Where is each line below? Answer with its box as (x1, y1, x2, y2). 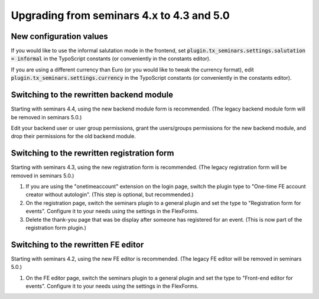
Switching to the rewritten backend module (11, 90, 174, 100)
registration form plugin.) (25, 224, 87, 231)
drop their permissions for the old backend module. (11, 133, 136, 140)
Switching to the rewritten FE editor (11, 239, 144, 249)
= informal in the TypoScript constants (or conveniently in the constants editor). (11, 55, 211, 62)
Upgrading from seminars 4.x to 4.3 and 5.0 (11, 9, 230, 22)
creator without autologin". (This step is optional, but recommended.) (25, 191, 194, 198)
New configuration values (11, 31, 109, 41)
